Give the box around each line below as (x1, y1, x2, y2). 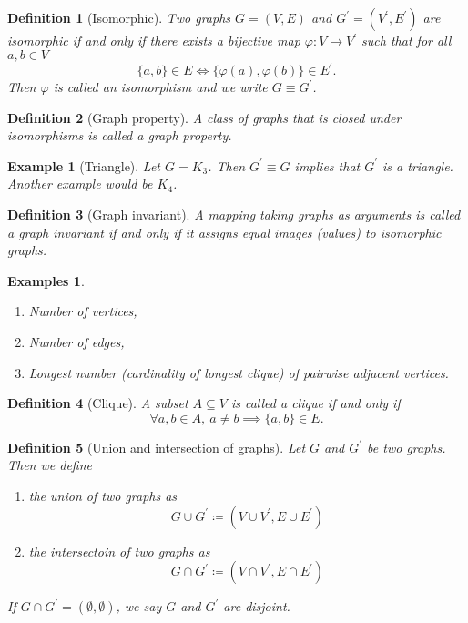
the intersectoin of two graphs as (28, 541, 210, 560)
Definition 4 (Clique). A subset (7, 393, 188, 413)
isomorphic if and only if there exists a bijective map (7, 31, 300, 49)
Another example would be (7, 174, 153, 193)
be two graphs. (367, 437, 446, 456)
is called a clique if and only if (230, 393, 401, 413)
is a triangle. (382, 156, 453, 175)
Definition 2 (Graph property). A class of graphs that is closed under (7, 107, 402, 127)
